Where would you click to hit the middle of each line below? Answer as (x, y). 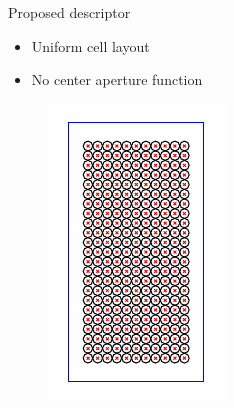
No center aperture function (117, 79)
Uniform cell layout (90, 45)
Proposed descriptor (69, 12)
